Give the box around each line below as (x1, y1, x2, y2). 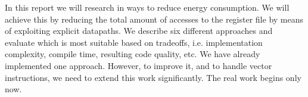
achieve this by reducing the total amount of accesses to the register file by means (5, 12, 304, 25)
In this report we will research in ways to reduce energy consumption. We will (5, 1, 290, 13)
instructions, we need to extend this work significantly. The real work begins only (5, 71, 301, 83)
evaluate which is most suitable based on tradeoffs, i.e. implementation (5, 36, 263, 48)
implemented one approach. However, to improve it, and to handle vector (5, 59, 272, 71)
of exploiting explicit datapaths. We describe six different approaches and (5, 24, 273, 37)
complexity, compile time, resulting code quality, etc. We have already (5, 48, 260, 60)
